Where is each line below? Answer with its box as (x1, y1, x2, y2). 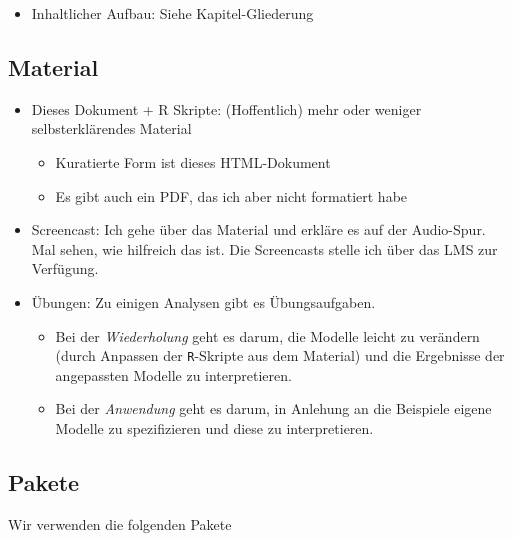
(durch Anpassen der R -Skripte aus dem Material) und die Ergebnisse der (55, 345, 505, 366)
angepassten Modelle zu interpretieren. (55, 364, 292, 385)
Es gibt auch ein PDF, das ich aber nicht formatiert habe (55, 185, 408, 206)
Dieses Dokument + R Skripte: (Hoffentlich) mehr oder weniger (31, 98, 422, 119)
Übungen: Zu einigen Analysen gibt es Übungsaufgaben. (31, 291, 376, 312)
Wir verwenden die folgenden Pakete (8, 513, 232, 534)
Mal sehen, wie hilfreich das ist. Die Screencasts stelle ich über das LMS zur (31, 238, 498, 259)
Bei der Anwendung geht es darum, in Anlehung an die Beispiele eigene (55, 398, 492, 419)
